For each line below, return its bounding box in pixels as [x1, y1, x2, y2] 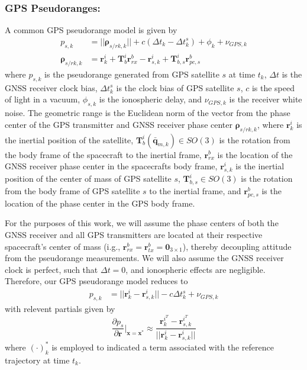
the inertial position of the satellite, [5, 133, 134, 146]
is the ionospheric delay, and [99, 93, 202, 105]
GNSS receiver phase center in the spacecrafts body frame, [5, 160, 218, 172]
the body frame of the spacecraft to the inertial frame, [5, 148, 202, 160]
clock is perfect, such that [5, 263, 98, 275]
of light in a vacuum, [5, 93, 80, 105]
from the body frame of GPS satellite [5, 185, 140, 197]
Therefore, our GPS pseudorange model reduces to [5, 275, 188, 287]
